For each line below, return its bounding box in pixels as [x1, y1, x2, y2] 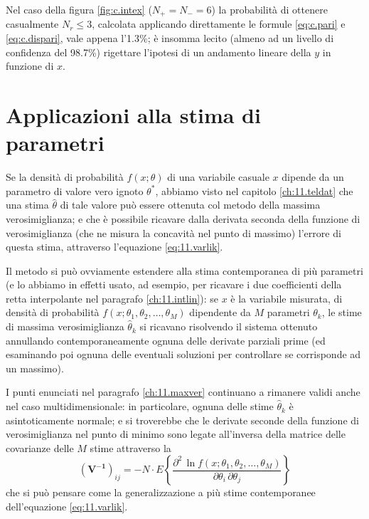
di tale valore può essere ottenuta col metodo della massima [60, 197, 321, 212]
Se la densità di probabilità [6, 169, 124, 184]
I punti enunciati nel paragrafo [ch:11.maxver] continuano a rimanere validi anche [6, 384, 360, 399]
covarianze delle [6, 440, 74, 455]
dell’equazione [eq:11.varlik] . [6, 499, 128, 514]
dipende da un [282, 169, 344, 184]
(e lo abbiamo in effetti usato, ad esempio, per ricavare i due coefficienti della [6, 277, 342, 292]
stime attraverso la [90, 440, 171, 455]
